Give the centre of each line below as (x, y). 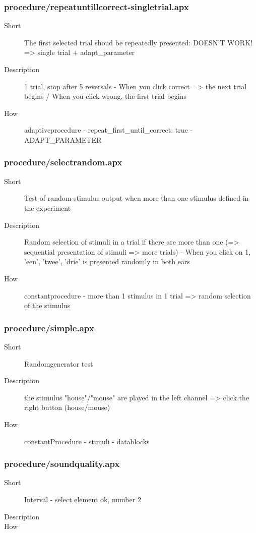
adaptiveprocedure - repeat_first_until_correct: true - (109, 130)
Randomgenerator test (59, 363)
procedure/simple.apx (49, 328)
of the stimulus (47, 305)
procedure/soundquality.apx (62, 464)
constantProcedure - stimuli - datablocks (87, 441)
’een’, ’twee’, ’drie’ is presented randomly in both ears (107, 261)
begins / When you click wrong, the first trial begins (105, 96)
